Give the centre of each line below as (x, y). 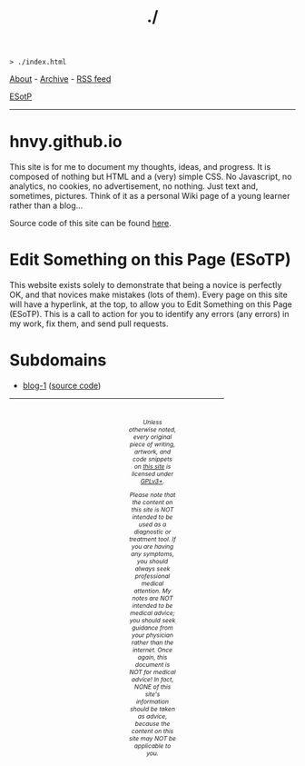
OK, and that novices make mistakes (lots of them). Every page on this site (148, 295)
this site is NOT (152, 510)
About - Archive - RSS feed (60, 79)
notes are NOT (152, 598)
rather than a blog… (46, 205)
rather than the (152, 642)
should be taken (152, 709)
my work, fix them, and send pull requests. (89, 323)
